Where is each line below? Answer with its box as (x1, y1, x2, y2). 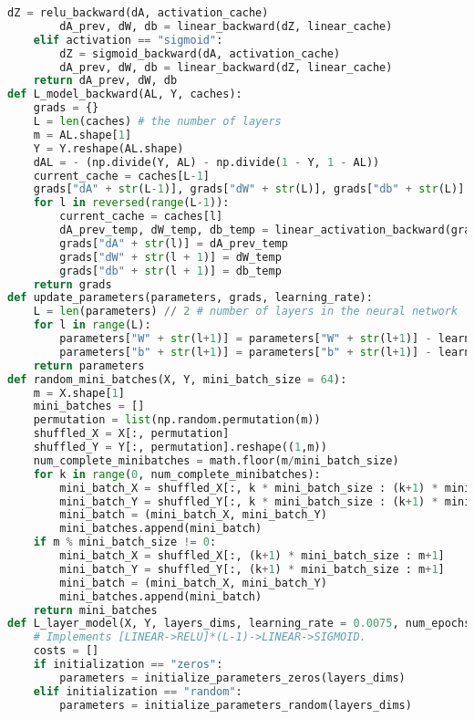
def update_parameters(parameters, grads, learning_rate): (7, 291, 373, 305)
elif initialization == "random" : (33, 684, 242, 698)
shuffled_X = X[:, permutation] (33, 427, 230, 441)
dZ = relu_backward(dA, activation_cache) (7, 6, 269, 19)
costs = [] (33, 644, 99, 658)
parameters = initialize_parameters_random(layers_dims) (59, 698, 412, 712)
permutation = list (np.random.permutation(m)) (33, 413, 321, 427)
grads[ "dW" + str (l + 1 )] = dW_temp (59, 250, 282, 264)
